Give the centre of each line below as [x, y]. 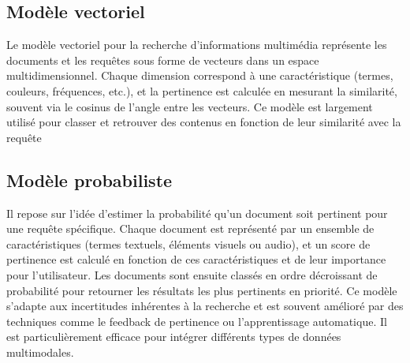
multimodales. [40, 352]
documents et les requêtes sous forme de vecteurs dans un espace [163, 60]
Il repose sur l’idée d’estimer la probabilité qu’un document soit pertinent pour [197, 213]
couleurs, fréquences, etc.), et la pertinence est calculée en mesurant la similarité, [202, 90]
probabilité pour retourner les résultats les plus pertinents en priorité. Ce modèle [202, 290]
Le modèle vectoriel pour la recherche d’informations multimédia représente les [197, 45]
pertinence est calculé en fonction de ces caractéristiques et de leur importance [196, 259]
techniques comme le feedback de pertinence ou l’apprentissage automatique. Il [197, 321]
